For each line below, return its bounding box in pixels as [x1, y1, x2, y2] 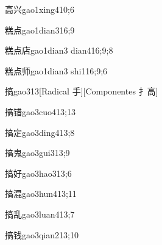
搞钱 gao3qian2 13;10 [5, 228, 79, 241]
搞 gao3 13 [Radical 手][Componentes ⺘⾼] [5, 85, 158, 98]
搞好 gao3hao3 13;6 [5, 166, 72, 179]
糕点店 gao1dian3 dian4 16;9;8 [5, 44, 113, 57]
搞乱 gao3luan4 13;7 [5, 207, 75, 220]
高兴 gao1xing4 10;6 [5, 3, 74, 15]
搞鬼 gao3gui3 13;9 [5, 146, 70, 159]
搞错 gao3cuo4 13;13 [5, 105, 76, 118]
